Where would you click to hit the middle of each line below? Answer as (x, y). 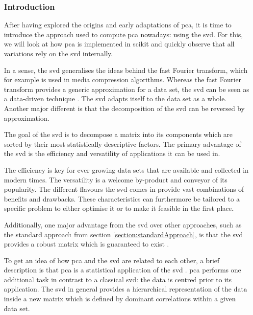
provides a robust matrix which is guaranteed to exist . (87, 244)
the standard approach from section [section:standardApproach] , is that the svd (124, 234)
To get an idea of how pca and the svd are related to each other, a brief (112, 260)
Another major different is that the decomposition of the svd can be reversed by (124, 108)
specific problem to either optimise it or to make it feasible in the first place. (119, 208)
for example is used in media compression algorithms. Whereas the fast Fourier (123, 79)
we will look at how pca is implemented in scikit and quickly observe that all (119, 44)
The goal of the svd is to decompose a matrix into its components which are (118, 134)
